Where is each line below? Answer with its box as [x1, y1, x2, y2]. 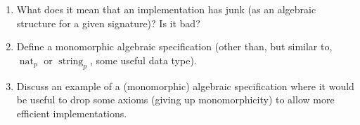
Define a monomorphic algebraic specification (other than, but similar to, [16, 39, 333, 54]
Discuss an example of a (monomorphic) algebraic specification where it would [16, 78, 354, 93]
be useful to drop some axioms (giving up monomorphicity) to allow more [16, 92, 335, 107]
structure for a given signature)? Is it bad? [16, 15, 200, 30]
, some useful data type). [89, 52, 197, 67]
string [58, 56, 84, 66]
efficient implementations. [16, 105, 127, 120]
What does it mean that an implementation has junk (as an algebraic [16, 2, 316, 16]
